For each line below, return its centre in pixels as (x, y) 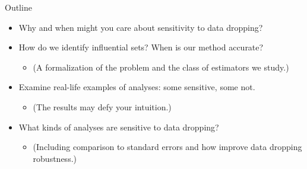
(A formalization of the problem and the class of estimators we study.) (161, 67)
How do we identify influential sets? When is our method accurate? (141, 47)
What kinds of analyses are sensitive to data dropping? (119, 127)
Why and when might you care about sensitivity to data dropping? (141, 27)
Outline (18, 7)
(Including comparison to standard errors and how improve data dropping (167, 147)
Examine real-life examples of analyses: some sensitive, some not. (137, 87)
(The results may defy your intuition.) (102, 106)
